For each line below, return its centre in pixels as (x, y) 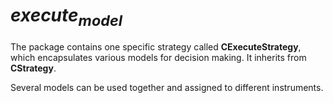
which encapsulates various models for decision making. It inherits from (158, 57)
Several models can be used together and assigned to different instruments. (167, 87)
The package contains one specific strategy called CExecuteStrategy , (156, 46)
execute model (66, 17)
